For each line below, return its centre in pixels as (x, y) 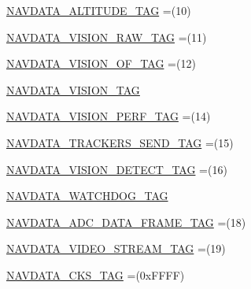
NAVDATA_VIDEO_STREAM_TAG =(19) (116, 248)
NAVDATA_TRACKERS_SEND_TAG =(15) (120, 142)
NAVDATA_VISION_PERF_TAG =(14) (109, 116)
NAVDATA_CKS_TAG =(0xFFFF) (96, 274)
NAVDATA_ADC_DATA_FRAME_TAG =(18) (126, 222)
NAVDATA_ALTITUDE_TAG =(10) (99, 10)
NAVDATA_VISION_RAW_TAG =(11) (107, 37)
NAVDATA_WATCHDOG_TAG (87, 196)
